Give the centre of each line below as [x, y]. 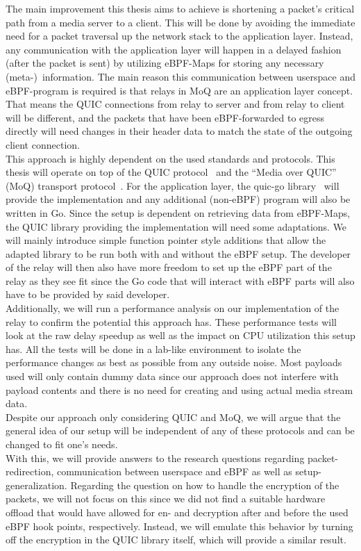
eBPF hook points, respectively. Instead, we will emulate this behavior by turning [179, 526]
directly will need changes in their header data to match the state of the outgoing [179, 131]
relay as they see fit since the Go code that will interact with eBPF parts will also [180, 280]
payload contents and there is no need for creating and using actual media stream [179, 389]
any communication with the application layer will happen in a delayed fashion [174, 49]
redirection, [30, 471]
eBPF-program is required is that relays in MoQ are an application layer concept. [179, 90]
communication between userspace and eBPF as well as [174, 471]
